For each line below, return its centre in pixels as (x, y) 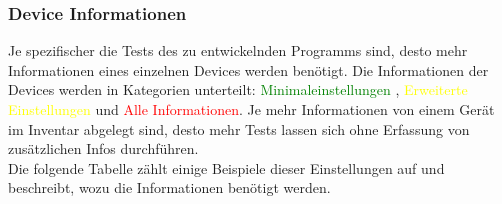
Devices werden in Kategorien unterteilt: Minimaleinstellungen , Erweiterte (238, 89)
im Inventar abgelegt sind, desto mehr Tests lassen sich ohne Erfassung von (239, 128)
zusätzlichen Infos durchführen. (103, 148)
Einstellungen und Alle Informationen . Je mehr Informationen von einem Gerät (251, 109)
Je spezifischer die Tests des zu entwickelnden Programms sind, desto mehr (238, 50)
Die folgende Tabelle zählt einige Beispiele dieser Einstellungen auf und (226, 167)
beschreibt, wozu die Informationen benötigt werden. (169, 187)
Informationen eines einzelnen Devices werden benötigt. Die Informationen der (248, 69)
